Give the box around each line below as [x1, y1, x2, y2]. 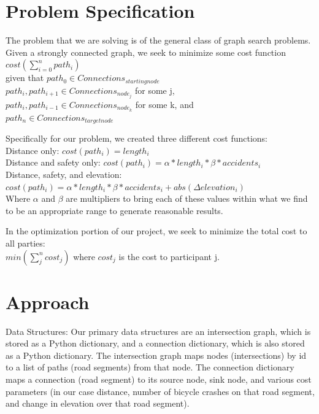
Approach [6, 289, 90, 314]
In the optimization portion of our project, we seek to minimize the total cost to [6, 224, 307, 237]
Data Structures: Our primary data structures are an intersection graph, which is [6, 324, 311, 337]
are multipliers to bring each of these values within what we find [66, 192, 308, 205]
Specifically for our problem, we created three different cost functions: [6, 132, 267, 145]
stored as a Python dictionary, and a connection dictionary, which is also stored [6, 337, 305, 350]
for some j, [134, 83, 175, 96]
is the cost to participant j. [118, 250, 220, 263]
